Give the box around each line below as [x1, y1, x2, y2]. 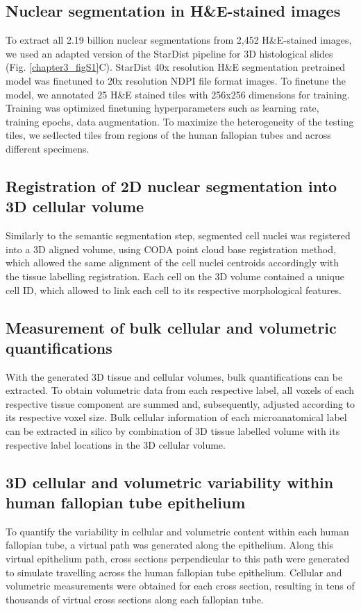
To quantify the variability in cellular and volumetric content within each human [6, 524, 349, 538]
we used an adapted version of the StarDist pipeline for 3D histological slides [6, 46, 333, 60]
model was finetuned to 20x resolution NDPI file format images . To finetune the [6, 73, 346, 87]
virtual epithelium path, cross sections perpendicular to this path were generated [6, 551, 350, 566]
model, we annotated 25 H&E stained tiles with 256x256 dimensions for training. [6, 87, 350, 101]
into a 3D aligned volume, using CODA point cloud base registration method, [6, 241, 336, 256]
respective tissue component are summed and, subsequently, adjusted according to [6, 396, 355, 411]
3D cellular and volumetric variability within [6, 471, 334, 492]
